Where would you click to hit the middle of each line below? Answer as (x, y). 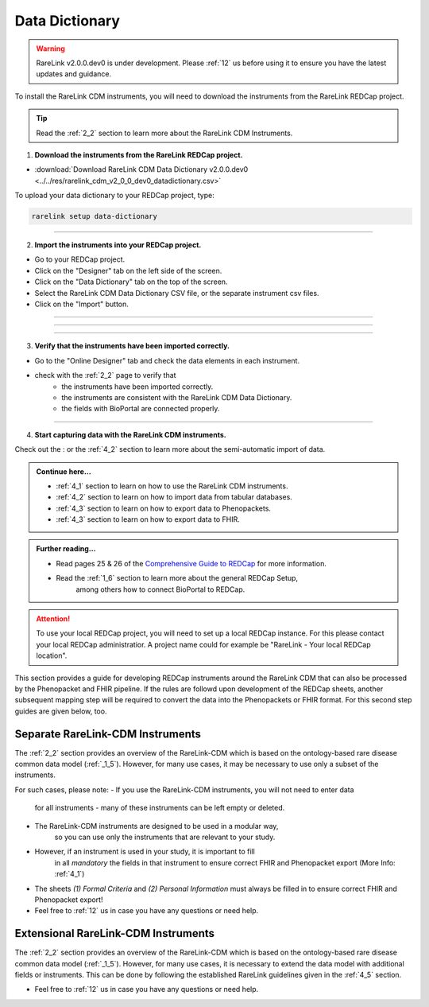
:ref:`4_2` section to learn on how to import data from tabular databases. (174, 497)
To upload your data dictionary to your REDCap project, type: (114, 196)
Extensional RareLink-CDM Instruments (114, 933)
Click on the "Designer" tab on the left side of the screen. (128, 270)
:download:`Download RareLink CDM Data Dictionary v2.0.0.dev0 (141, 169)
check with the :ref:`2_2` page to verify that (105, 375)
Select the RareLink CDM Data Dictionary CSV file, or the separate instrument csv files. (177, 293)
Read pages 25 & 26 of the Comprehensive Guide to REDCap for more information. (191, 563)
